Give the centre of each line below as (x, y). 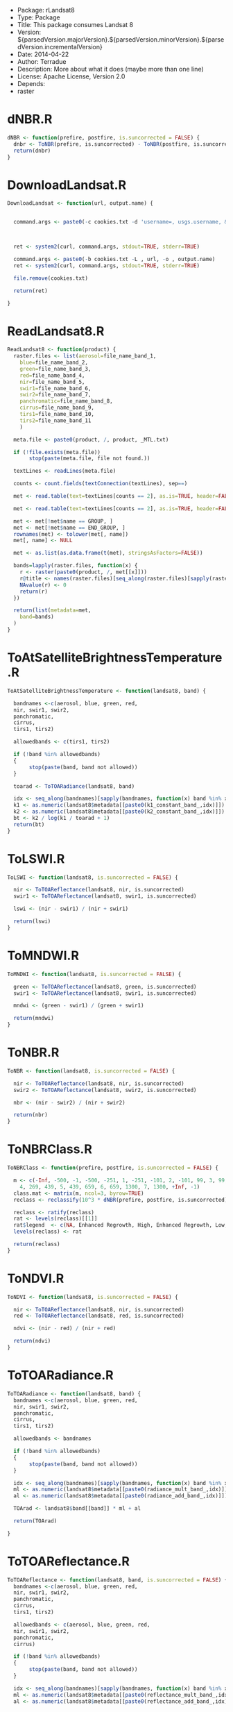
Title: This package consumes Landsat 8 (75, 25)
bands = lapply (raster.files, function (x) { (76, 566)
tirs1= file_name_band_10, (57, 414)
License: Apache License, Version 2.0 (71, 76)
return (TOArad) (35, 1521)
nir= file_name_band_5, (52, 382)
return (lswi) (32, 922)
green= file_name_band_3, (55, 369)
